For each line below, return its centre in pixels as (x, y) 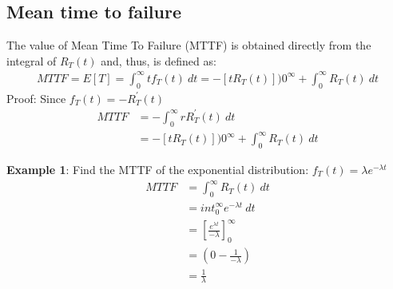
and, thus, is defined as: (159, 60)
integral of (32, 60)
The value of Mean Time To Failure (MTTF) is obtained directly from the (189, 45)
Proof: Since (36, 98)
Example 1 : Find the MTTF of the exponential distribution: (158, 169)
